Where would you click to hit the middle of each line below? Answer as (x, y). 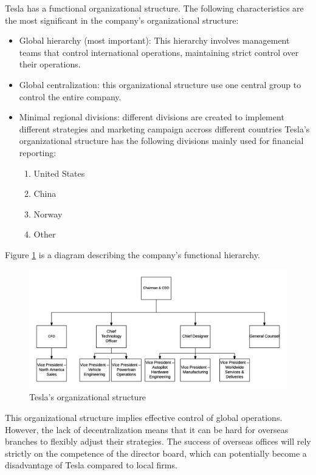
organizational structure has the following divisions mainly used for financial (161, 141)
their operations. (50, 64)
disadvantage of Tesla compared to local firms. (91, 465)
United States (59, 173)
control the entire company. (70, 96)
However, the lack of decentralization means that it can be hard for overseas (147, 429)
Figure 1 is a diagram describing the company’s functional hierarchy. (132, 254)
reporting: (38, 152)
